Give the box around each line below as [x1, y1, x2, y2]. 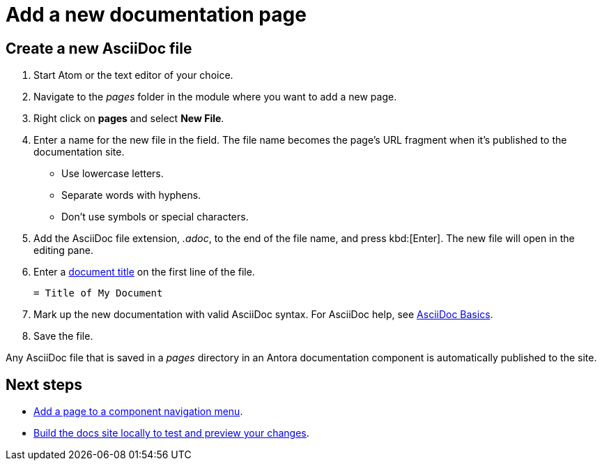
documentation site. [33, 146, 125, 158]
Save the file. [33, 330, 93, 343]
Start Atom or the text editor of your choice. [33, 69, 233, 82]
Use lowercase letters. [61, 167, 164, 180]
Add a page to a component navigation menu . [33, 405, 243, 418]
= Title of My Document [33, 287, 163, 299]
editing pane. [33, 244, 93, 257]
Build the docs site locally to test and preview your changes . [33, 427, 309, 439]
